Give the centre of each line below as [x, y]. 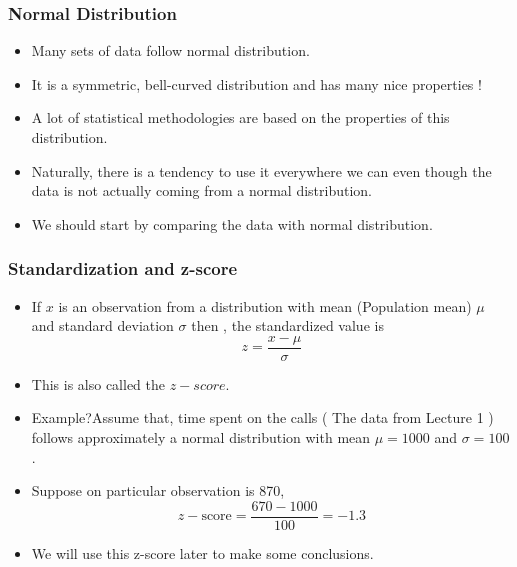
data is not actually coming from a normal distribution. [201, 190]
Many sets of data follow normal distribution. [170, 50]
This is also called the [98, 383]
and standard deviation [102, 325]
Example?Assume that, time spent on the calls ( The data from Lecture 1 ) [262, 417]
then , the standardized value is [287, 325]
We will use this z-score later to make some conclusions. [202, 552]
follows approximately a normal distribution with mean [201, 437]
